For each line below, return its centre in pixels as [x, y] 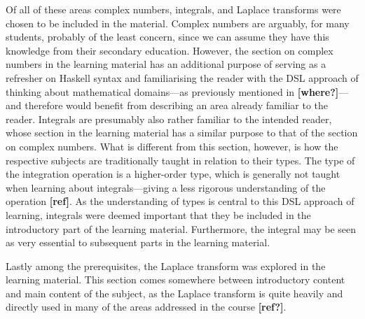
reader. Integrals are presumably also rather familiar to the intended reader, [169, 119]
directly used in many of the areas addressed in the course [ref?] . [146, 307]
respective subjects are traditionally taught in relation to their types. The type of [180, 160]
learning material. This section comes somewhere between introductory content [175, 279]
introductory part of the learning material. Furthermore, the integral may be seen [181, 228]
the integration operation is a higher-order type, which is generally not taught [173, 174]
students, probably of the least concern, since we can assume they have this [167, 37]
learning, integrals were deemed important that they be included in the [158, 214]
